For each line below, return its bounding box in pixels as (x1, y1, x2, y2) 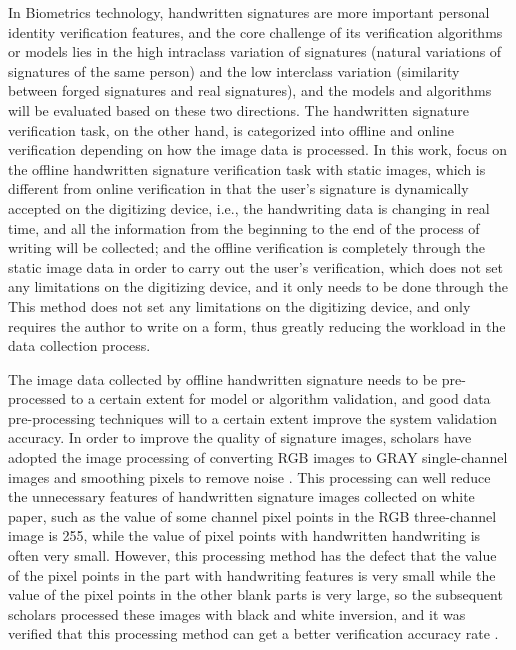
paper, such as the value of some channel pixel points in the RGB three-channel (8, 505, 497, 526)
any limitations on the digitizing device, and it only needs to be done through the (8, 276, 508, 297)
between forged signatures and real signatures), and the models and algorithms (8, 80, 492, 101)
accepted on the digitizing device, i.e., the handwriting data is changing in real (8, 197, 490, 218)
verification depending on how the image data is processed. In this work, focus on (8, 139, 508, 160)
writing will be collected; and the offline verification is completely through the (8, 237, 485, 258)
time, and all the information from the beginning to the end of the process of (8, 217, 480, 238)
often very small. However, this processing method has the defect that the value (8, 545, 497, 566)
